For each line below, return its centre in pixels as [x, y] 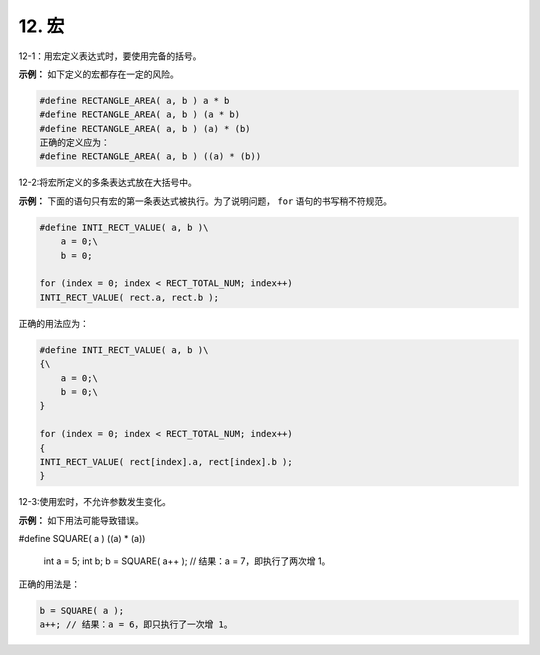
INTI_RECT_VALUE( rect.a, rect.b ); [129, 297]
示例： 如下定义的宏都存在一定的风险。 [98, 74]
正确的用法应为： [53, 323]
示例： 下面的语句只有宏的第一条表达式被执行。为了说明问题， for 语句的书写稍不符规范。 [205, 201]
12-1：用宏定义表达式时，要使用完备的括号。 [110, 56]
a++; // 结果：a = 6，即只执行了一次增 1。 [136, 624]
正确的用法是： [49, 584]
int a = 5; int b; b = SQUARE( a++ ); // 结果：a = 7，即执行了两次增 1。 [187, 561]
